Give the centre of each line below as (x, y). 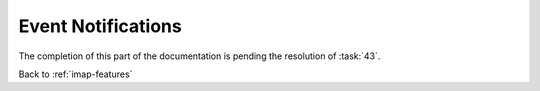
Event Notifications (100, 26)
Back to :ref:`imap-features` (75, 74)
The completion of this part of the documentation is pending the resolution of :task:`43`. (199, 56)
